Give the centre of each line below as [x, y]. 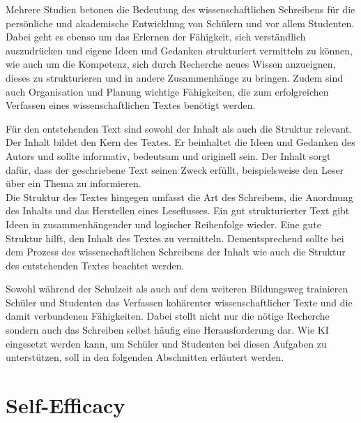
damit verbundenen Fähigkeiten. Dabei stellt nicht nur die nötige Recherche [168, 316]
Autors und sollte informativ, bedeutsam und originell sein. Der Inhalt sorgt [168, 155]
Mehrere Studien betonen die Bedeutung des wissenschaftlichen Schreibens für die [180, 9]
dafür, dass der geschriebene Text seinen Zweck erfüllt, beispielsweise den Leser [175, 169]
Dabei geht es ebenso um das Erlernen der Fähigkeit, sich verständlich [156, 37]
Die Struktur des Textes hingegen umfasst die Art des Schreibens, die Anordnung [179, 196]
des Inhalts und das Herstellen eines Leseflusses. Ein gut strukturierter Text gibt [178, 210]
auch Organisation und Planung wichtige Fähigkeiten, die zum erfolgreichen [167, 91]
